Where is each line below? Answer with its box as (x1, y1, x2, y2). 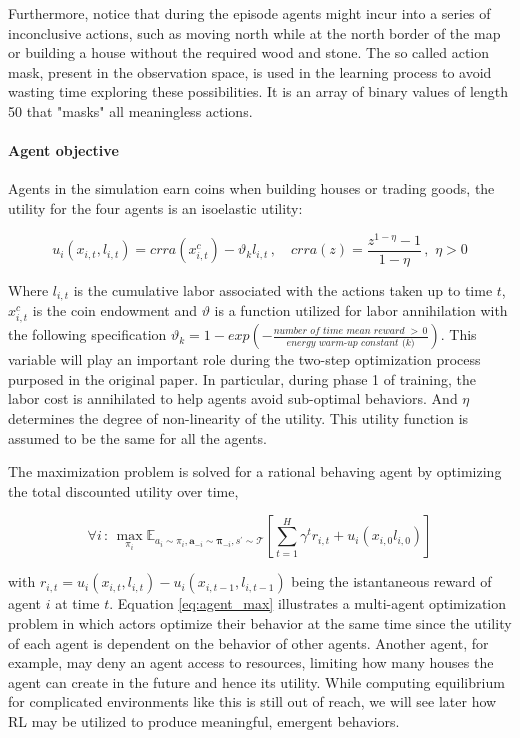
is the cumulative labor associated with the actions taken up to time (73, 279, 493, 300)
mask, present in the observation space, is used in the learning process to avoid (8, 61, 492, 82)
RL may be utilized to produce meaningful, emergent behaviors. (8, 711, 400, 732)
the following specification (8, 324, 167, 345)
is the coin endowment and (32, 300, 197, 321)
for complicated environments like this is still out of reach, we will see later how (8, 691, 497, 712)
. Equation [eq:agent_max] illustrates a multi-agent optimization (109, 593, 506, 614)
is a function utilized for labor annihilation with (214, 300, 508, 321)
